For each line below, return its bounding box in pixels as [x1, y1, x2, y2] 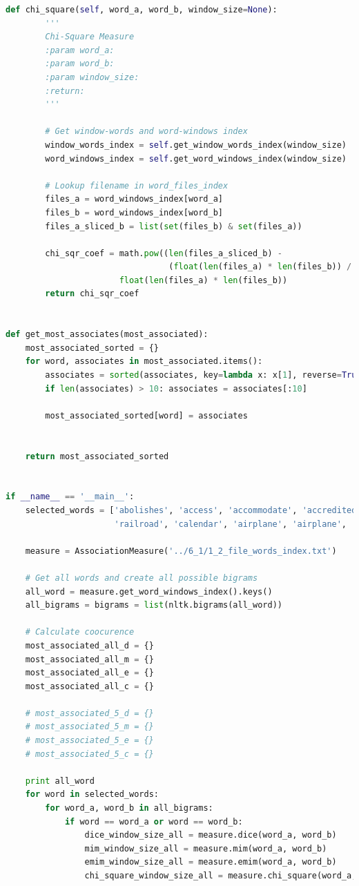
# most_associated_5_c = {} [25, 749, 154, 759]
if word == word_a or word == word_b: [64, 816, 243, 827]
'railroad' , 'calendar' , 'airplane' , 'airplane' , [114, 519, 347, 529]
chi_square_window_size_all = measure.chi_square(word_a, [84, 871, 357, 880]
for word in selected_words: [25, 789, 159, 800]
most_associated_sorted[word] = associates [45, 410, 248, 421]
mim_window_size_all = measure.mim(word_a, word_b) [84, 843, 327, 854]
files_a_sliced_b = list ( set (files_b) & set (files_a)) [45, 221, 302, 231]
